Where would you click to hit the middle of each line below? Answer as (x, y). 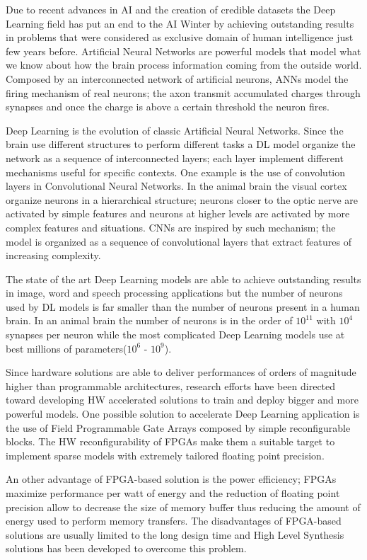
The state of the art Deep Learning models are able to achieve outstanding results (183, 279)
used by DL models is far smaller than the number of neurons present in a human (183, 306)
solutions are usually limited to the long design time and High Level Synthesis (175, 534)
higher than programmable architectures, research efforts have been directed (171, 385)
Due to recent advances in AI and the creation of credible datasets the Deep (171, 9)
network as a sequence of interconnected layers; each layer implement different (175, 158)
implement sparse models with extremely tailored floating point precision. (165, 455)
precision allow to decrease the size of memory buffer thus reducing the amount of (183, 507)
